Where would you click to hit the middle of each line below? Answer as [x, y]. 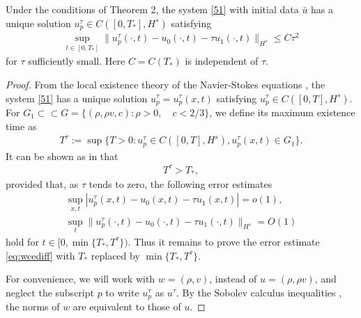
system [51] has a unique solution [77, 98]
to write [122, 292]
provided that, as [42, 183]
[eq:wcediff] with [40, 255]
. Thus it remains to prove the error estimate [224, 241]
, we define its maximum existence [282, 112]
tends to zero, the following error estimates [180, 183]
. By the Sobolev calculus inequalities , [259, 292]
